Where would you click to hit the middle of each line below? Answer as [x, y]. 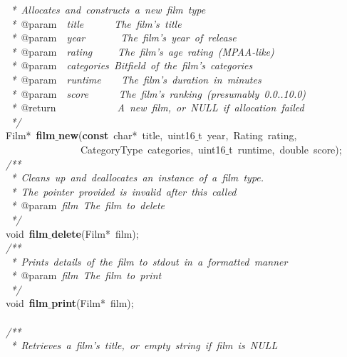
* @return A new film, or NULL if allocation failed [157, 107]
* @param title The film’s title [96, 23]
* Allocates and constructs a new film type [108, 9]
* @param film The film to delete [88, 205]
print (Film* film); [93, 303]
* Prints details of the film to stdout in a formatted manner [149, 261]
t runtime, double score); [285, 149]
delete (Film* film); [95, 233]
